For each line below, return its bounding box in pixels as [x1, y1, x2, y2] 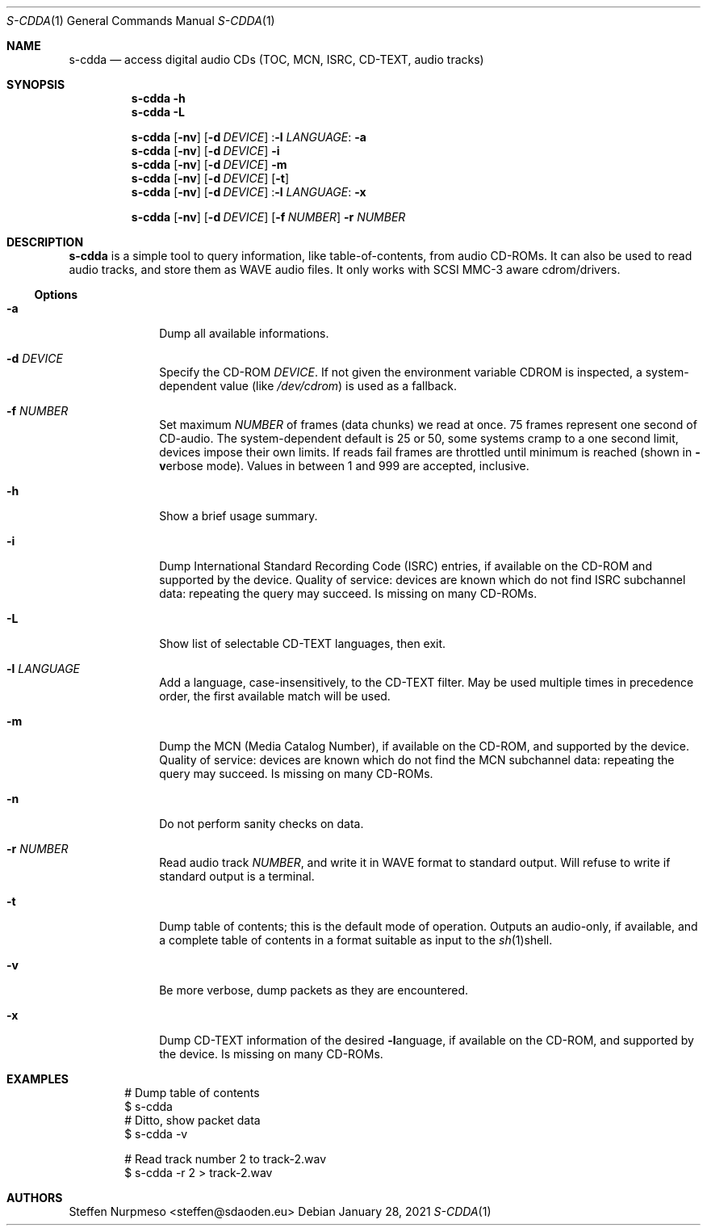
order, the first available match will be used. [159, 689, 391, 703]
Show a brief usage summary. [159, 509, 318, 523]
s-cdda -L [131, 105, 185, 119]
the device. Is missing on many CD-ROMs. [159, 1047, 383, 1061]
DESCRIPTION [6, 235, 84, 249]
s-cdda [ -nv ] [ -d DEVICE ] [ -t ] [131, 171, 290, 185]
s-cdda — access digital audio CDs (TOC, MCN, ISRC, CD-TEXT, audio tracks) [69, 53, 484, 66]
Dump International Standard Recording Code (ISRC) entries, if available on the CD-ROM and [159, 559, 652, 573]
